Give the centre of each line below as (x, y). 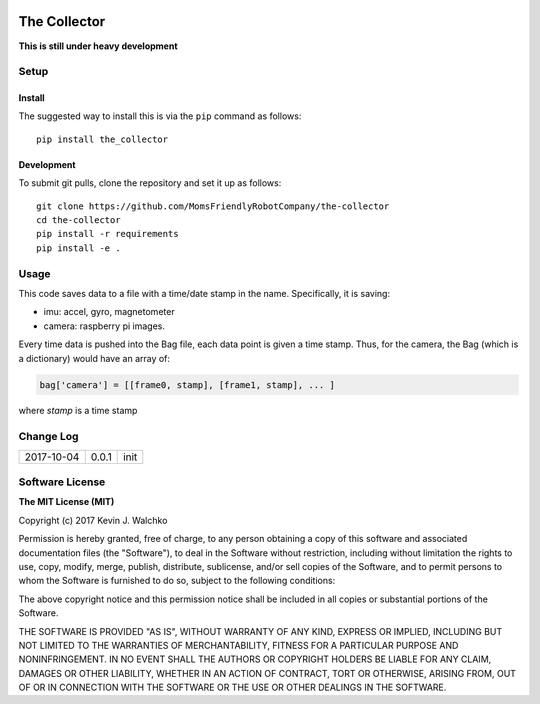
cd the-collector (78, 220)
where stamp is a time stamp (78, 411)
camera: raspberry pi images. (104, 326)
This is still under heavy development (98, 46)
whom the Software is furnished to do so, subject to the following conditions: (177, 581)
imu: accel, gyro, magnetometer (109, 312)
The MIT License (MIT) (66, 502)
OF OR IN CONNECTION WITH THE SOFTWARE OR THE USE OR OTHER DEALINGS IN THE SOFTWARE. (232, 687)
